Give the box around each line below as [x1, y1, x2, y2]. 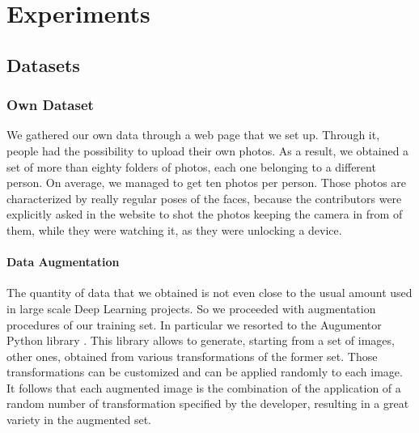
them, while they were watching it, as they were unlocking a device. [6, 221, 342, 238]
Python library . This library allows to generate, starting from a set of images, [6, 332, 395, 349]
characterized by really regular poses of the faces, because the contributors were [6, 189, 402, 206]
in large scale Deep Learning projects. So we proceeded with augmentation [6, 299, 376, 316]
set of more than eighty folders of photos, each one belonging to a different [6, 158, 376, 175]
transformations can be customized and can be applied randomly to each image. [6, 363, 403, 380]
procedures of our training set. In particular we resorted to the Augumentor [6, 316, 382, 333]
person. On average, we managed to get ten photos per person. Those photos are [6, 174, 407, 191]
